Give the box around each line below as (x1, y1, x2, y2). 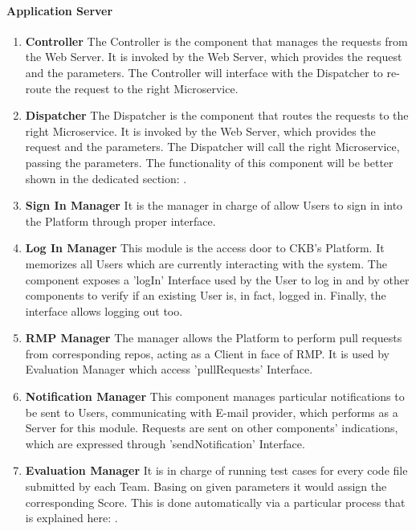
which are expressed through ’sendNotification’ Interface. (25, 435, 305, 451)
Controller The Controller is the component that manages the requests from (25, 32, 408, 49)
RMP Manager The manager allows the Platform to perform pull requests (25, 329, 402, 346)
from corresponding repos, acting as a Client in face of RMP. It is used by (25, 345, 390, 361)
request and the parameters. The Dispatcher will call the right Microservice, (25, 138, 400, 155)
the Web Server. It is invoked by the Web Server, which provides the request (25, 48, 402, 65)
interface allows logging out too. (25, 302, 183, 319)
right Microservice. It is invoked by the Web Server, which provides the (25, 122, 376, 139)
